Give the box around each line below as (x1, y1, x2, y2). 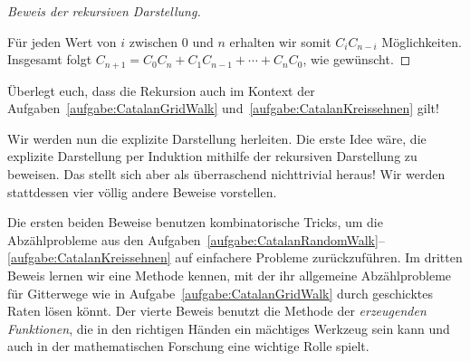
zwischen (129, 32, 178, 51)
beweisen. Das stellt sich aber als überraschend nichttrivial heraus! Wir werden (7, 165, 446, 184)
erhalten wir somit (229, 32, 331, 51)
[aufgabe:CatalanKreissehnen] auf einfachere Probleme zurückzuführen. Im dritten (7, 248, 463, 267)
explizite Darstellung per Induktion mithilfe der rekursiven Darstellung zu (7, 147, 417, 166)
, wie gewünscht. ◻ (302, 50, 411, 69)
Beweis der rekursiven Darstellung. (7, 2, 201, 20)
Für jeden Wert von (7, 32, 117, 51)
